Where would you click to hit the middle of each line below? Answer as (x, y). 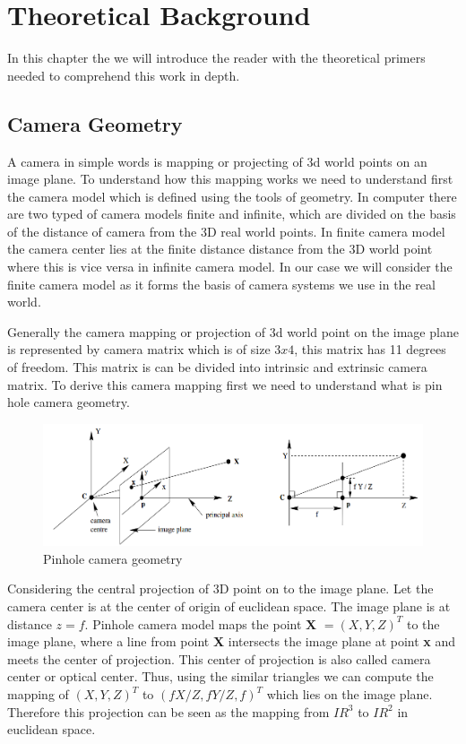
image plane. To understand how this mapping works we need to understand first (230, 179)
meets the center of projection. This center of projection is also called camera (219, 658)
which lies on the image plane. (349, 694)
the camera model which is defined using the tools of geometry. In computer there (232, 196)
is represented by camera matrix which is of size (139, 349)
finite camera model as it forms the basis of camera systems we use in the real (221, 284)
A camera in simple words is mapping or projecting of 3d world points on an (217, 161)
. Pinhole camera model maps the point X (201, 623)
